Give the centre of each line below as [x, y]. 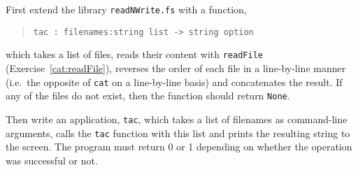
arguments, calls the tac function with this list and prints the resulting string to [178, 133]
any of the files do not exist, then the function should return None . [148, 95]
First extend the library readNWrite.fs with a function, [126, 9]
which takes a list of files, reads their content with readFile [134, 54]
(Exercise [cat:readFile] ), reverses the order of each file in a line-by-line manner [176, 68]
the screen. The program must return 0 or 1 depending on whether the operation [179, 147]
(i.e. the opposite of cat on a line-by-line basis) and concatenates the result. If [174, 82]
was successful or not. [52, 160]
